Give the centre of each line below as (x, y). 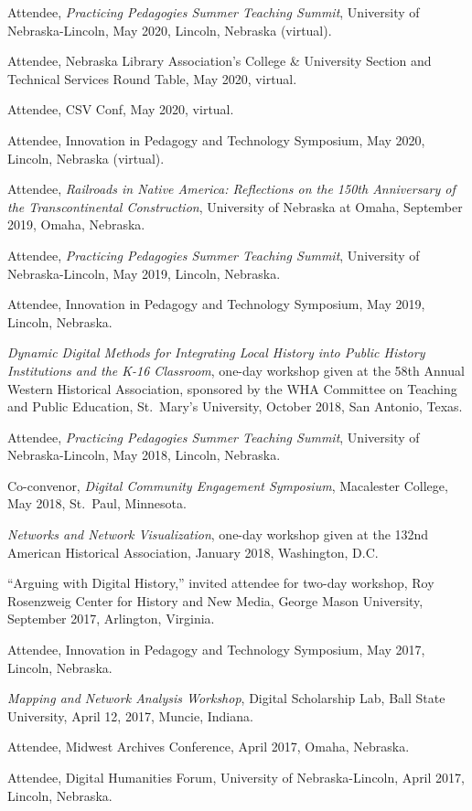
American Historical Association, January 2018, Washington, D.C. (193, 552)
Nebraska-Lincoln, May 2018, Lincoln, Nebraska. (144, 455)
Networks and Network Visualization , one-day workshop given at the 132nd (218, 534)
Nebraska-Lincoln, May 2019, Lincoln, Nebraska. (144, 273)
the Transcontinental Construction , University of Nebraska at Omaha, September (235, 206)
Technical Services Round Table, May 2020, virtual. (152, 78)
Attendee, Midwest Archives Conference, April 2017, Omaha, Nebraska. (209, 747)
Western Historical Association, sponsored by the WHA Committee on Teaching (232, 388)
